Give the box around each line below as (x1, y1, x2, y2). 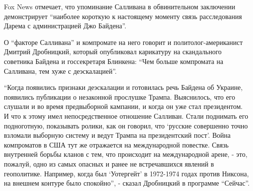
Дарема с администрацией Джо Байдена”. (4, 21, 127, 31)
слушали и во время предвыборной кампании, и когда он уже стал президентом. (4, 101, 243, 111)
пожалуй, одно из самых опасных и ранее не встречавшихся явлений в (4, 158, 214, 169)
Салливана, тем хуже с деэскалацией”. (4, 65, 117, 76)
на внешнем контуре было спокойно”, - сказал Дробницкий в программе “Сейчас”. (4, 178, 250, 188)
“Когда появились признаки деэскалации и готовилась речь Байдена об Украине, (4, 82, 243, 92)
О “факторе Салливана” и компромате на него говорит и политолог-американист (4, 37, 243, 47)
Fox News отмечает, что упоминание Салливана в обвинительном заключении (4, 1, 235, 11)
